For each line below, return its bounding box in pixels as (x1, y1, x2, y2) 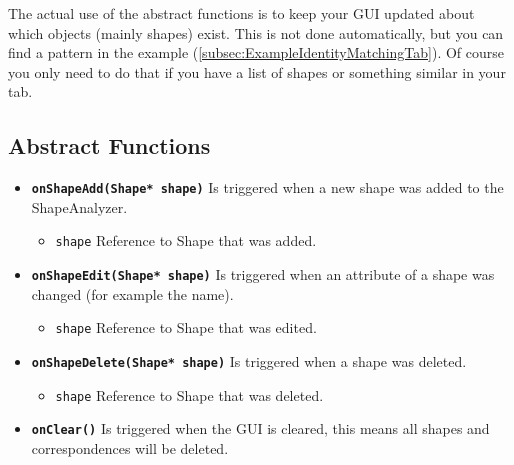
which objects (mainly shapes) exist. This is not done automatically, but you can (8, 22, 504, 43)
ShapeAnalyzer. (31, 196, 128, 217)
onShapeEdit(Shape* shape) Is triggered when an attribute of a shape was (31, 264, 495, 285)
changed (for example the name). (31, 283, 234, 304)
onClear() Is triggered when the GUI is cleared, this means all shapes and (31, 418, 490, 439)
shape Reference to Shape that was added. (55, 230, 317, 251)
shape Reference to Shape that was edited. (55, 317, 317, 338)
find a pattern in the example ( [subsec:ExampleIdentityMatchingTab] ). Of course (8, 42, 504, 63)
